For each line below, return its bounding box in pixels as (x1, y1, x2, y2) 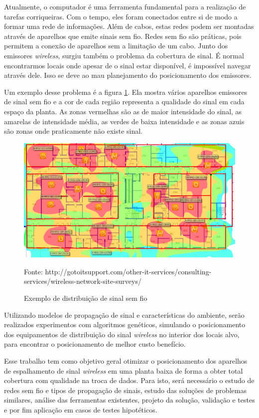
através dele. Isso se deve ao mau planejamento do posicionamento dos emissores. (4, 70, 252, 80)
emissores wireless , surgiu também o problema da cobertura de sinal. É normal (4, 50, 244, 60)
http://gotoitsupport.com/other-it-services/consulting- (45, 266, 212, 276)
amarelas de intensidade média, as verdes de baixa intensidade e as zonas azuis (4, 116, 245, 126)
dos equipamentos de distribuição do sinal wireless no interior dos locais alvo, (4, 329, 240, 339)
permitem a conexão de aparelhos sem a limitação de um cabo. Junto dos (4, 40, 228, 51)
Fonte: (24, 266, 43, 276)
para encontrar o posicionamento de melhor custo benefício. (4, 339, 186, 349)
